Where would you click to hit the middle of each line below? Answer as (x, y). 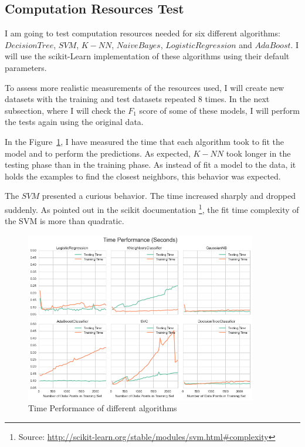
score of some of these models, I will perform (219, 110)
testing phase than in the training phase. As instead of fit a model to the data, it (150, 165)
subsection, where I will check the (65, 110)
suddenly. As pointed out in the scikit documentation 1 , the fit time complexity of (152, 208)
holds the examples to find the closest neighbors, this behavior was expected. (143, 176)
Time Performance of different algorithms (103, 408)
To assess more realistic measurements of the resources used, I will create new (145, 87)
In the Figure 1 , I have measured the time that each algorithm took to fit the (144, 141)
